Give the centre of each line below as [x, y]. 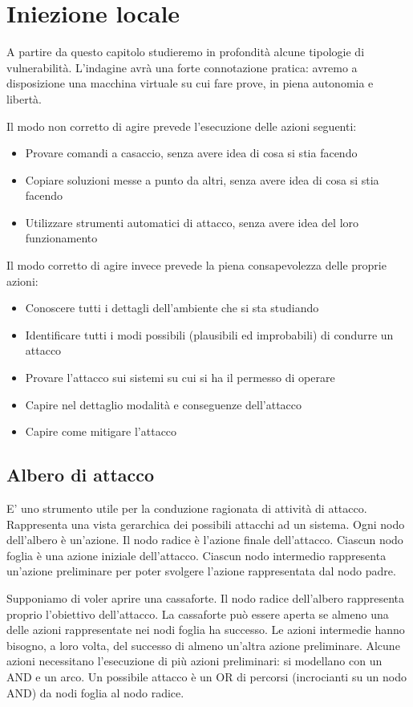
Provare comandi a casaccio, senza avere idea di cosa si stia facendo [191, 153]
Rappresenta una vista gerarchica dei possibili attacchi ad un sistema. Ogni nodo [206, 524]
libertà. [24, 98]
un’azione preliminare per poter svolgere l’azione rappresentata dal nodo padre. [201, 571]
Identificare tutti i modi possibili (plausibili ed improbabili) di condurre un [209, 334]
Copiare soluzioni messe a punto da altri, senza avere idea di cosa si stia [202, 179]
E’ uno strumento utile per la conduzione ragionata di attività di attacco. [187, 508]
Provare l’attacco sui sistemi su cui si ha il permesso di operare [180, 378]
